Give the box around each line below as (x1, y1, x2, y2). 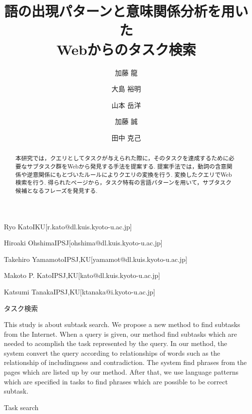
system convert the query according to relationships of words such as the (4, 347, 220, 358)
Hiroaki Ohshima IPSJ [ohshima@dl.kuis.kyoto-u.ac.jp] (4, 238, 163, 248)
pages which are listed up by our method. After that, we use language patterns (4, 367, 239, 377)
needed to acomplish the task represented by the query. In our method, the (4, 338, 227, 348)
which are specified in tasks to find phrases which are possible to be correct (4, 376, 228, 386)
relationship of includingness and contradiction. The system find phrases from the (4, 357, 247, 367)
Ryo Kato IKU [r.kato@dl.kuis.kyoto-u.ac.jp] (4, 221, 132, 231)
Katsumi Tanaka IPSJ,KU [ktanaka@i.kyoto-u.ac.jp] (4, 286, 155, 296)
